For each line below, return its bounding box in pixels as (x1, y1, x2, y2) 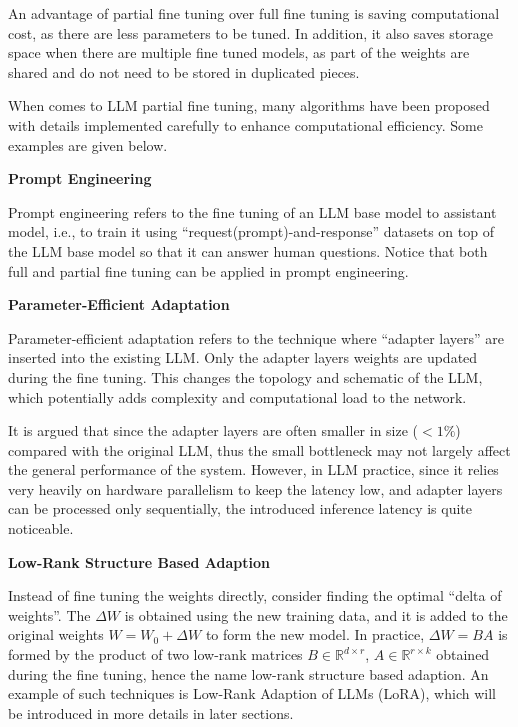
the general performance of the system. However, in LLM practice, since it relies (8, 459, 499, 480)
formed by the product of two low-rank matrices (8, 644, 303, 665)
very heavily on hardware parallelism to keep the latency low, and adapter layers (8, 478, 503, 499)
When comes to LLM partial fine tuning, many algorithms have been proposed (8, 95, 490, 116)
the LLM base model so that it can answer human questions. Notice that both (8, 240, 488, 261)
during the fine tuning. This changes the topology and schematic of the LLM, (8, 366, 483, 387)
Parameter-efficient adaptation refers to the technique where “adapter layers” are (8, 327, 505, 348)
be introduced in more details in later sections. (8, 702, 294, 723)
